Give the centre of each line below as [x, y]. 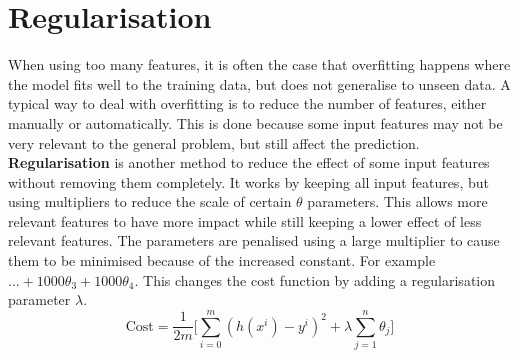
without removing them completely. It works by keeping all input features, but [248, 181]
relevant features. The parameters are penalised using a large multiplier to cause [254, 240]
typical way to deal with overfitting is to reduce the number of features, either [247, 103]
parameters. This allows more [397, 201]
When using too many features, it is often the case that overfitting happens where [259, 64]
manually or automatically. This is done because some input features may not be [255, 122]
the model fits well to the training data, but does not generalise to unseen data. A [259, 83]
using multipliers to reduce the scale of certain [150, 201]
